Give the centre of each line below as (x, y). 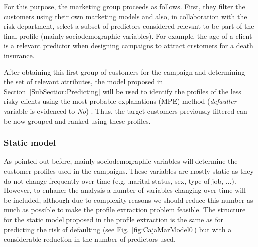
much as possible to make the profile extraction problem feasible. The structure (125, 210)
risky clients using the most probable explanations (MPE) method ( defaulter (120, 101)
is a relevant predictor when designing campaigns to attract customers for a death (129, 45)
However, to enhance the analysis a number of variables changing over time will (125, 190)
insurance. (19, 55)
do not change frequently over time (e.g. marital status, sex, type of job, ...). (120, 180)
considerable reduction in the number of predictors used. (90, 239)
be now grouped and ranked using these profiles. (77, 120)
